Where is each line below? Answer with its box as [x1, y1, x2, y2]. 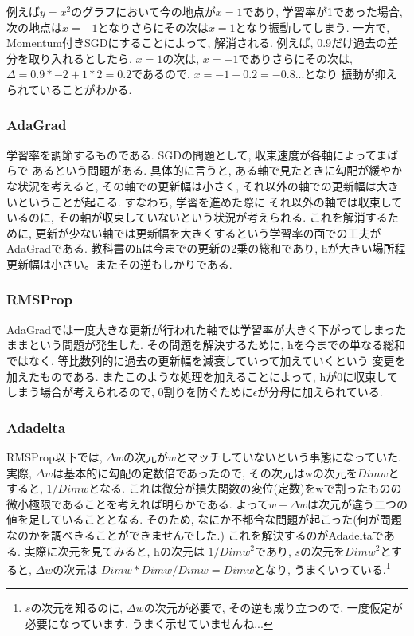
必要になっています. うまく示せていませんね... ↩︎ [25, 614, 273, 631]
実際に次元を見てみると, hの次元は [24, 542, 205, 559]
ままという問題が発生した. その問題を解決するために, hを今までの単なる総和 [6, 336, 405, 353]
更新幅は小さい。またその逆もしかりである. [6, 255, 232, 272]
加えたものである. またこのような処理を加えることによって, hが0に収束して [6, 367, 398, 384]
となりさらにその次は [97, 18, 209, 35]
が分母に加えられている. [257, 383, 383, 400]
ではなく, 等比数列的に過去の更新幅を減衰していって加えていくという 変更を [6, 351, 406, 368]
